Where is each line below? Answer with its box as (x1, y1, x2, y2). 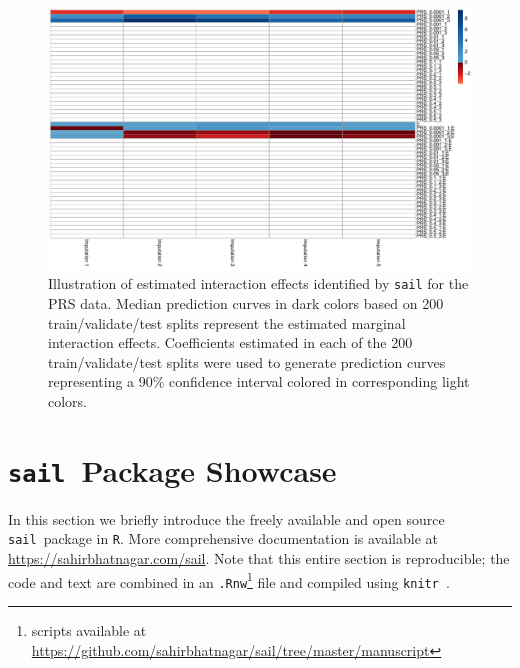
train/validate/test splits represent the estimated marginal (48, 312, 406, 333)
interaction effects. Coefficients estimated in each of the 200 (48, 332, 413, 353)
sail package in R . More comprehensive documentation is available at (8, 528, 438, 549)
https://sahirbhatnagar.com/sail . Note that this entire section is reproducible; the (8, 548, 510, 568)
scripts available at (31, 619, 147, 640)
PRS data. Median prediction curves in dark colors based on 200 (48, 292, 444, 313)
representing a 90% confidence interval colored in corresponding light (48, 371, 470, 392)
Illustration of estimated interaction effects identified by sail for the (48, 273, 469, 294)
